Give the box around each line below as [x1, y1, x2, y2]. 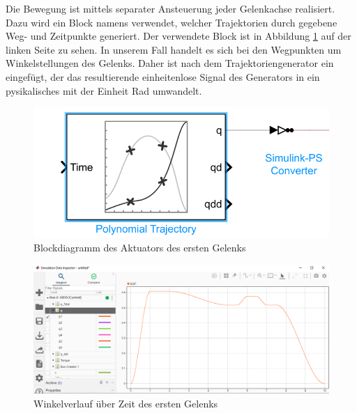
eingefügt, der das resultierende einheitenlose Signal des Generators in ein [6, 69, 320, 84]
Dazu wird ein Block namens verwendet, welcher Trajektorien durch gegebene [6, 15, 337, 29]
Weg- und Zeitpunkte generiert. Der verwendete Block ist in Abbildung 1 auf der [6, 29, 351, 43]
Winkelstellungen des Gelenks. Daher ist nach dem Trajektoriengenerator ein [6, 56, 334, 70]
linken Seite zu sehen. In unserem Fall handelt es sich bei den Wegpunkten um [6, 42, 342, 56]
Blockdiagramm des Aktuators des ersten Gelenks [33, 240, 246, 254]
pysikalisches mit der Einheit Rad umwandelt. [6, 83, 202, 98]
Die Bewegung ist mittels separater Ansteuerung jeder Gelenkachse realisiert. [6, 1, 335, 15]
